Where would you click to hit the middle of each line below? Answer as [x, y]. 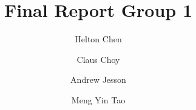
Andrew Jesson [98, 79]
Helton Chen [98, 39]
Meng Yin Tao [98, 99]
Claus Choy [98, 59]
